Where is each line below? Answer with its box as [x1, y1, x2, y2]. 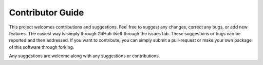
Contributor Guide [9, 7, 84, 18]
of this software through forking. [9, 44, 74, 50]
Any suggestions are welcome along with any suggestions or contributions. [9, 53, 160, 59]
